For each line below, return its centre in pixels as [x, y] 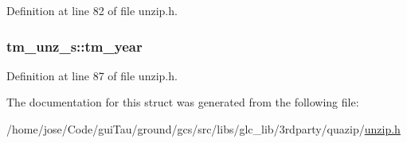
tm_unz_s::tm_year [74, 46]
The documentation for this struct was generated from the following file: [183, 102]
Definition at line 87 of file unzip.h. [92, 75]
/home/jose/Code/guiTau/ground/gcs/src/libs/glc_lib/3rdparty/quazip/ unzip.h [203, 129]
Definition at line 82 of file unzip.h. [92, 10]
